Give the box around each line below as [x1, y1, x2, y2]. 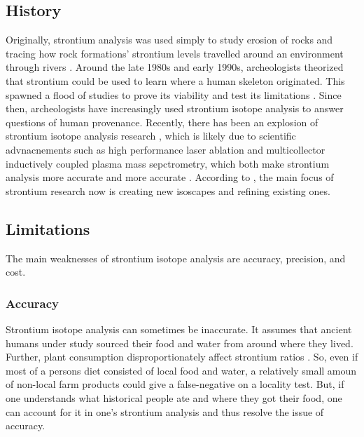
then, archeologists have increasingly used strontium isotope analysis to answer [6, 101, 344, 116]
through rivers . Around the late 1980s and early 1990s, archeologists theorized [6, 60, 344, 74]
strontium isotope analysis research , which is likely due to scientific [6, 128, 296, 143]
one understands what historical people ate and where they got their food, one [6, 390, 342, 405]
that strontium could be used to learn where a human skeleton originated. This [6, 73, 345, 88]
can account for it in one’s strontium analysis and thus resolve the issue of [6, 404, 324, 419]
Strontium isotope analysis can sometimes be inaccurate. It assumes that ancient [6, 321, 352, 336]
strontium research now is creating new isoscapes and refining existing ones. [6, 183, 330, 198]
